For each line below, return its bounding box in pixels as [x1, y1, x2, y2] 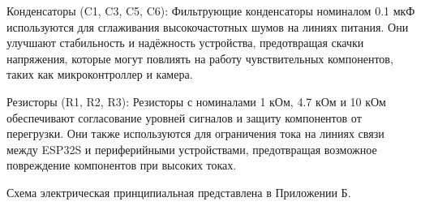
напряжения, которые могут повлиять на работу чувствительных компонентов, [6, 49, 393, 67]
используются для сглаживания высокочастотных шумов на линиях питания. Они [6, 18, 409, 35]
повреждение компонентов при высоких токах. [6, 157, 237, 174]
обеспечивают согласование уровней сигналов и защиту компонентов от [6, 109, 362, 126]
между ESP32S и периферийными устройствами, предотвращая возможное [6, 140, 377, 157]
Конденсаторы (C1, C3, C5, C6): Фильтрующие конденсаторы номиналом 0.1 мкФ [6, 2, 415, 19]
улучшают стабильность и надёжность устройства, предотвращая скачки [6, 34, 364, 51]
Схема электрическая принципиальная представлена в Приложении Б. [6, 183, 351, 200]
